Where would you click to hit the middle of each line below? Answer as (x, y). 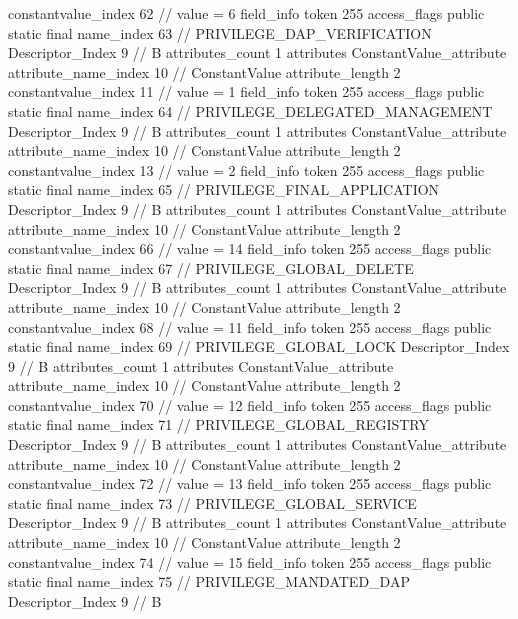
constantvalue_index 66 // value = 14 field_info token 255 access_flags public (250, 248)
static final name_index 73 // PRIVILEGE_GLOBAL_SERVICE (212, 502)
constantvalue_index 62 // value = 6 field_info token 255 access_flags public (246, 13)
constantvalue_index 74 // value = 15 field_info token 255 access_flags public (250, 561)
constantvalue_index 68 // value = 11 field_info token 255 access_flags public (250, 326)
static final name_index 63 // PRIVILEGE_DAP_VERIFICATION (220, 32)
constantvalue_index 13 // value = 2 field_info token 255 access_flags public (246, 169)
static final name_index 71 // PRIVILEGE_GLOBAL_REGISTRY (218, 424)
